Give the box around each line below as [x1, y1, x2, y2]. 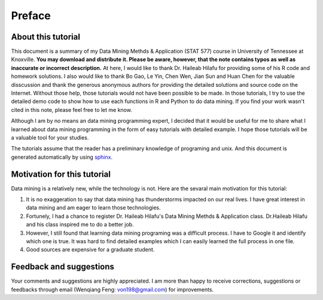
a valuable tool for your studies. [11, 134, 89, 141]
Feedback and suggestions [11, 262, 115, 272]
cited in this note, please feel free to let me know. [11, 106, 133, 113]
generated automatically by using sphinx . [11, 153, 113, 160]
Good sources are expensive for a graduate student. [26, 246, 155, 253]
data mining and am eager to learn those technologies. [26, 204, 161, 211]
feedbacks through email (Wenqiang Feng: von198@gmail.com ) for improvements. [11, 286, 214, 293]
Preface [11, 9, 51, 22]
